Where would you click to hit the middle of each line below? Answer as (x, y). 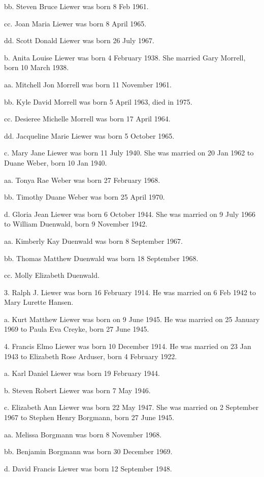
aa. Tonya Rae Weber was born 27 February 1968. (82, 180)
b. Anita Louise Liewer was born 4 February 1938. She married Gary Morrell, (125, 57)
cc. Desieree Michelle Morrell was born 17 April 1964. (87, 119)
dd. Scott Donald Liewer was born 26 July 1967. (79, 40)
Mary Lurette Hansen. (39, 302)
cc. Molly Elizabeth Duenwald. (52, 275)
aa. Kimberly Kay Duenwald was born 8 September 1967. (93, 241)
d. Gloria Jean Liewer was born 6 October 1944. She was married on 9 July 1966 (130, 214)
